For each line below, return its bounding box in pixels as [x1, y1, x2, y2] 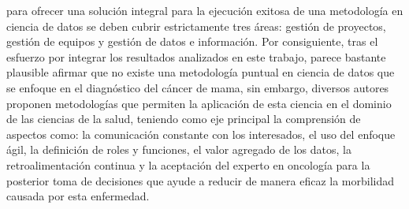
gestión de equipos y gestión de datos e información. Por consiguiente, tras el [6, 33, 378, 50]
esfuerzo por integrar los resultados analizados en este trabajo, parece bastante [6, 48, 386, 65]
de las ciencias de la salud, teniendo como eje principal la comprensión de [6, 110, 361, 127]
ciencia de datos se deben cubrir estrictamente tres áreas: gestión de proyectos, [6, 17, 386, 34]
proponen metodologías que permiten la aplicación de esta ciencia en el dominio [6, 95, 392, 111]
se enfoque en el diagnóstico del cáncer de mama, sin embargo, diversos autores [6, 79, 389, 95]
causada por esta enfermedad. [6, 188, 150, 204]
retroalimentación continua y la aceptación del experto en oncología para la [6, 156, 370, 173]
